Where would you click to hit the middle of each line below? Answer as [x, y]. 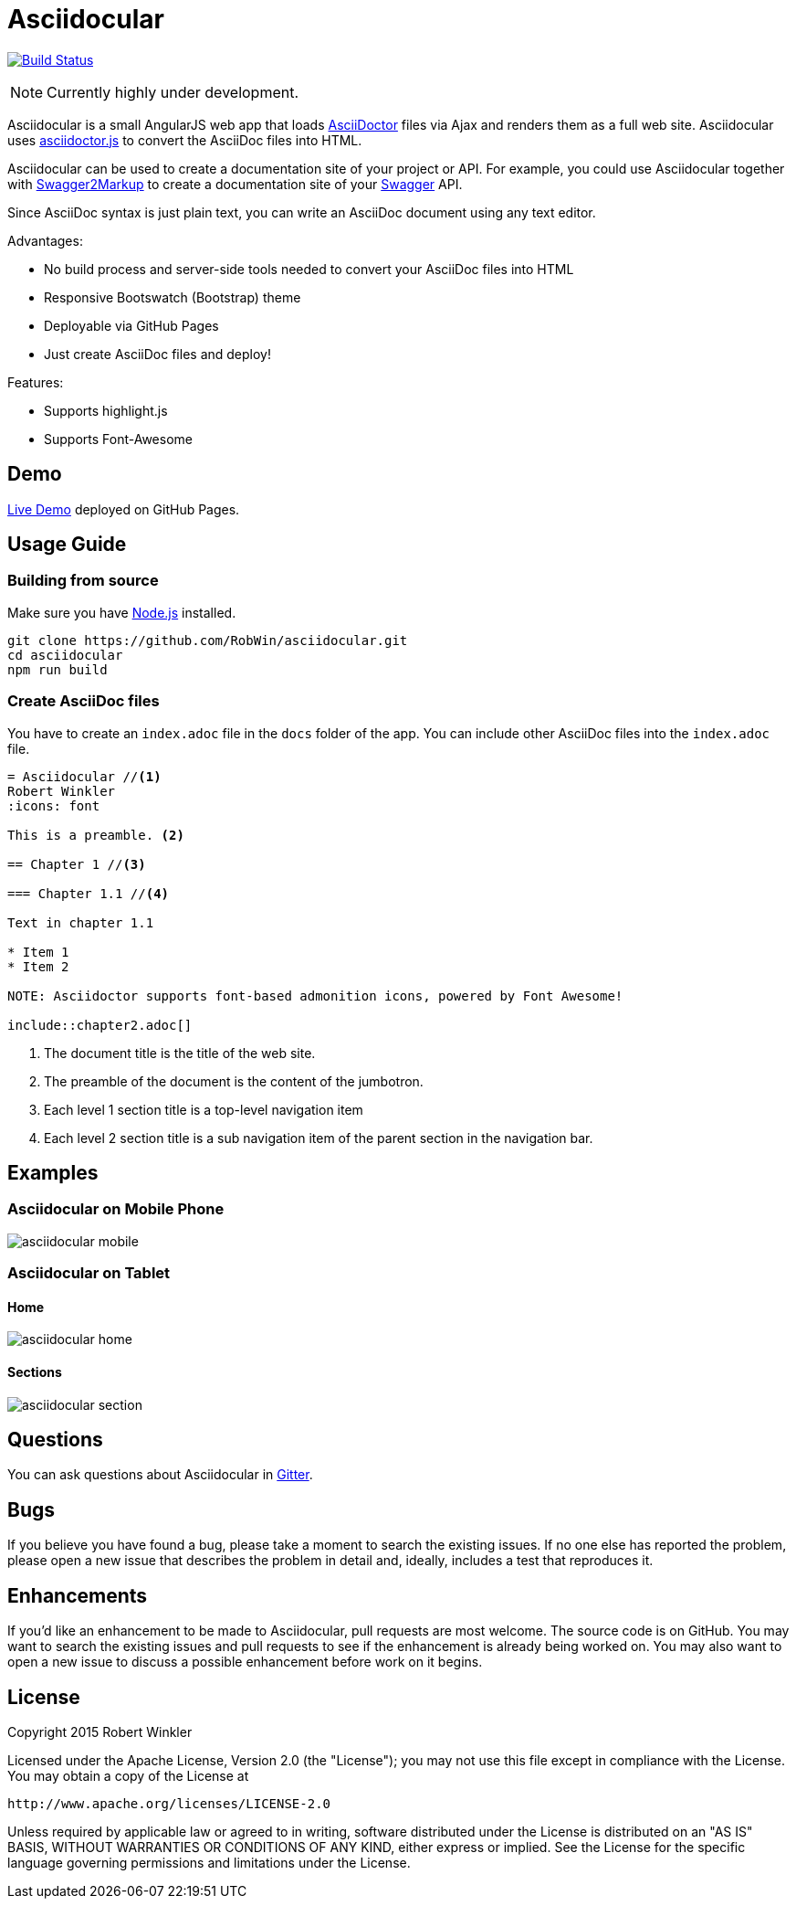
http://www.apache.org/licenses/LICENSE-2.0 [169, 1803]
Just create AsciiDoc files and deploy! [157, 354]
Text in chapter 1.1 [81, 922]
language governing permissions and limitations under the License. [209, 1862]
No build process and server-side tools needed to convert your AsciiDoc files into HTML [309, 269]
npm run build [58, 669]
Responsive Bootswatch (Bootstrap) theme [173, 297]
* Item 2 [38, 966]
